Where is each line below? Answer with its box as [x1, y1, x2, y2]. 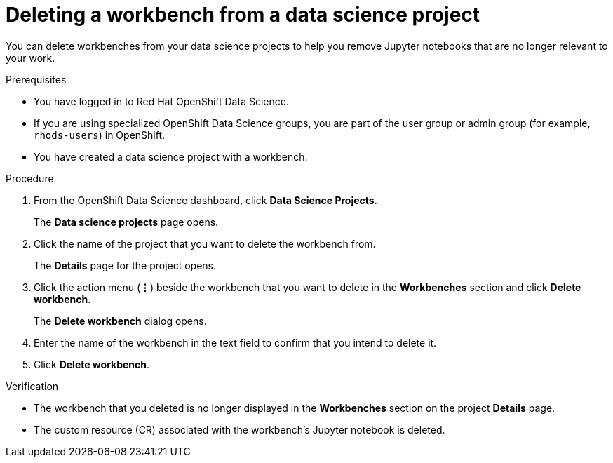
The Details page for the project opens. [34, 259, 217, 271]
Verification [6, 380, 59, 392]
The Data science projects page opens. [34, 215, 219, 228]
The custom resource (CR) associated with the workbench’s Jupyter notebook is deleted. [34, 423, 445, 436]
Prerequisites [6, 73, 67, 86]
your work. [6, 51, 55, 64]
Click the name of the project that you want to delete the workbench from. [34, 237, 376, 250]
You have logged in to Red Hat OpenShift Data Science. [34, 95, 289, 107]
